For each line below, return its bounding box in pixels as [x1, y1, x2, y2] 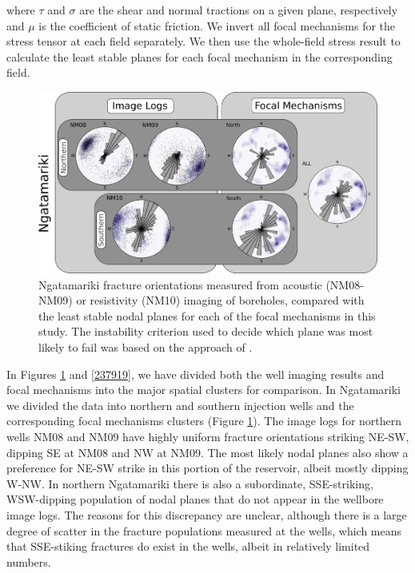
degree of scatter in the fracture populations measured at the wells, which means [6, 522, 402, 539]
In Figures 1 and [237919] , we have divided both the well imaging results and [6, 365, 385, 382]
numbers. [6, 553, 51, 570]
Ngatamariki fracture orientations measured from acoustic [38, 276, 322, 292]
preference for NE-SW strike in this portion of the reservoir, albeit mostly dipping [6, 460, 409, 476]
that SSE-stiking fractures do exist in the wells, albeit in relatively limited [6, 538, 370, 555]
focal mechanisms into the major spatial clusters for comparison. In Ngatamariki [6, 381, 401, 398]
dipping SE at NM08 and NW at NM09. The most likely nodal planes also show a [6, 444, 409, 460]
